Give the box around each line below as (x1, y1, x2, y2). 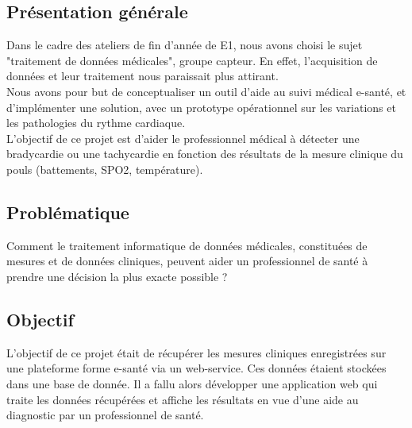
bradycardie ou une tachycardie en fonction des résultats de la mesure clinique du (6, 145, 403, 162)
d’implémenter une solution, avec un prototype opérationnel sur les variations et (6, 98, 396, 115)
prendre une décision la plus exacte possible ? (6, 268, 228, 284)
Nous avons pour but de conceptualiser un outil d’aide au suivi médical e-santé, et (6, 83, 406, 99)
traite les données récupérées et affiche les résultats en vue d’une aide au (6, 391, 359, 407)
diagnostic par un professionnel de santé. (6, 407, 204, 423)
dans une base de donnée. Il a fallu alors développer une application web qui (6, 375, 378, 391)
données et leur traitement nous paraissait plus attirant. (6, 67, 279, 84)
